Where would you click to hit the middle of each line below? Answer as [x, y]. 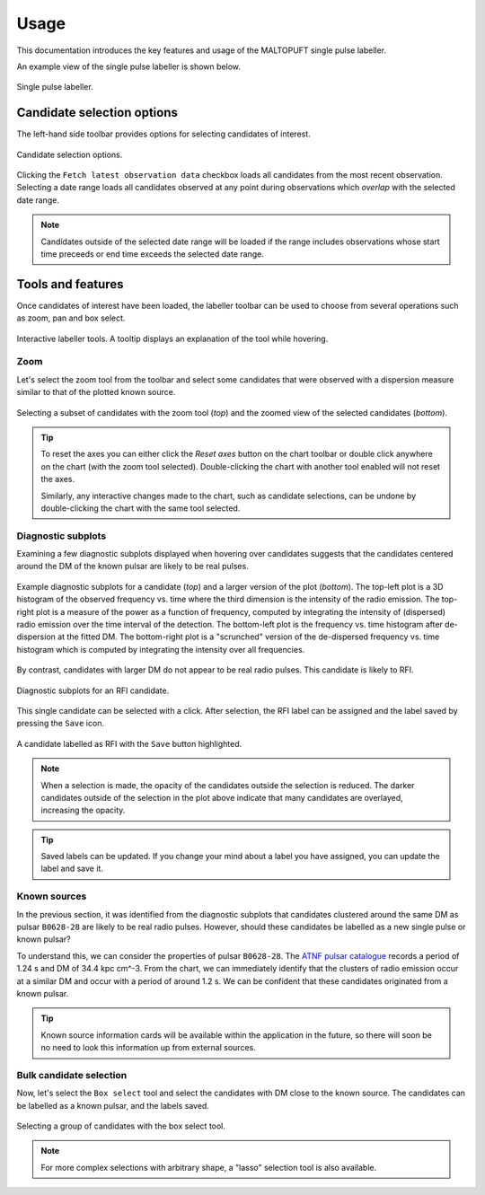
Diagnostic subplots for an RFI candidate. [93, 690]
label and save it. [72, 869]
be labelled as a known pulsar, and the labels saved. [113, 1105]
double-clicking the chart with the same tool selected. [141, 508]
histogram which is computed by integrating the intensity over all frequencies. [161, 649]
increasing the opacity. [83, 810]
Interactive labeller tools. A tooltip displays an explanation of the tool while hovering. [172, 338]
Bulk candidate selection [72, 1075]
